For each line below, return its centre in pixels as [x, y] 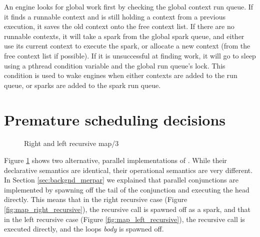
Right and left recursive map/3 [71, 143]
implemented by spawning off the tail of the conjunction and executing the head [127, 189]
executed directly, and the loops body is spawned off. [84, 229]
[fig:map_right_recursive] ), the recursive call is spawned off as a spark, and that [127, 209]
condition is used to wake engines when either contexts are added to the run [121, 75]
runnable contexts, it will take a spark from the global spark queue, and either [124, 36]
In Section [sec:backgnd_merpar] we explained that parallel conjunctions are [121, 180]
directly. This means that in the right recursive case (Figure [96, 199]
